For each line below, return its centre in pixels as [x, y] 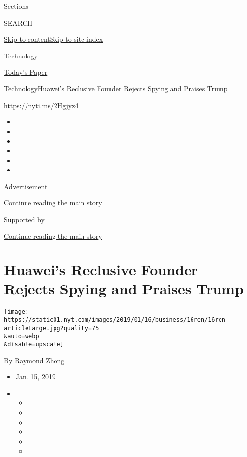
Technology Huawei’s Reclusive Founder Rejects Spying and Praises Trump [116, 88]
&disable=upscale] [34, 345]
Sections [16, 6]
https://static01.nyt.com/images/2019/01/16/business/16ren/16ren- [117, 320]
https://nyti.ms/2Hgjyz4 [41, 105]
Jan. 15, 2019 [35, 377]
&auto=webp [22, 336]
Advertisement [26, 186]
